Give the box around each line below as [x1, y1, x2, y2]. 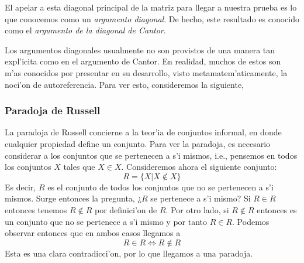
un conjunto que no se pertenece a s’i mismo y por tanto [5, 215, 208, 227]
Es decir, [5, 180, 36, 193]
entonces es [257, 203, 297, 216]
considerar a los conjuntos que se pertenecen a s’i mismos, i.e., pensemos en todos [5, 149, 298, 161]
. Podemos [232, 215, 270, 227]
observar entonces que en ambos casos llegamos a [5, 227, 181, 239]
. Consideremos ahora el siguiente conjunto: [121, 160, 277, 173]
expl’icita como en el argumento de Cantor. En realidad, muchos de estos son [5, 55, 281, 67]
